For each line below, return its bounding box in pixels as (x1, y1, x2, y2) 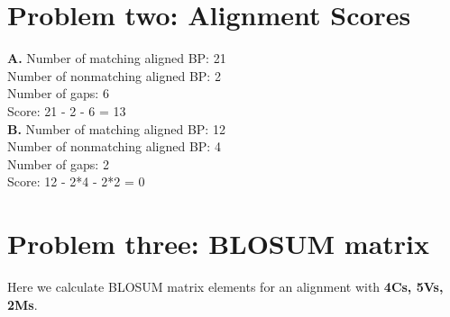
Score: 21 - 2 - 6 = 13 (7, 101, 126, 120)
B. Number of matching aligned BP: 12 (7, 119, 225, 138)
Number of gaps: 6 (7, 84, 109, 103)
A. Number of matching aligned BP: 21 (7, 49, 226, 68)
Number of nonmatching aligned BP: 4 (7, 137, 221, 156)
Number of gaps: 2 (7, 154, 109, 173)
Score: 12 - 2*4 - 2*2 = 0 (7, 172, 145, 191)
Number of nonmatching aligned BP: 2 (7, 66, 221, 85)
